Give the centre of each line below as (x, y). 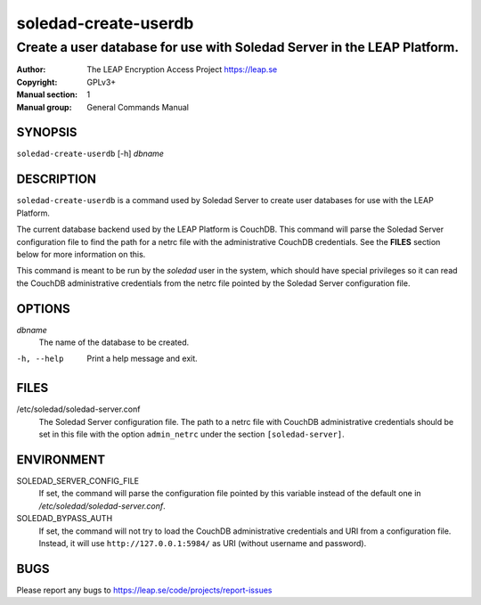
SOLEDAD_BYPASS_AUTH (65, 519)
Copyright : (37, 82)
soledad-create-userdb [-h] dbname (90, 154)
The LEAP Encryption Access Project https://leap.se (182, 69)
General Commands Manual (138, 107)
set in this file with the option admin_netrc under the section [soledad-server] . (192, 434)
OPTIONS (43, 309)
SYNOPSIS (47, 132)
